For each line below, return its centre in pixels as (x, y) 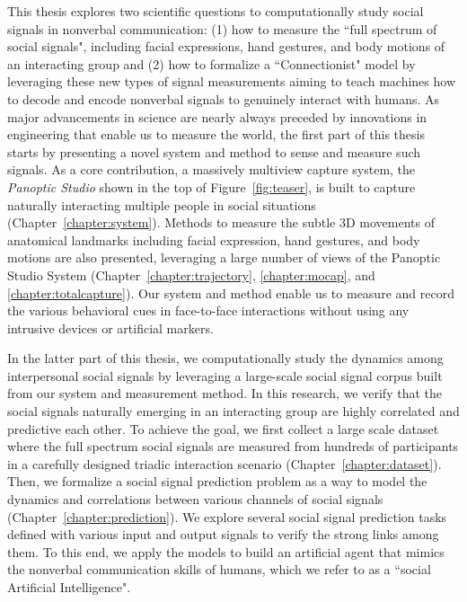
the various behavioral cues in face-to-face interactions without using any (208, 310)
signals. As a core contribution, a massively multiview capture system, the (211, 169)
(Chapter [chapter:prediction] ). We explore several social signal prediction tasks (227, 516)
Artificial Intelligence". (69, 587)
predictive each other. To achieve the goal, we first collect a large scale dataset (223, 428)
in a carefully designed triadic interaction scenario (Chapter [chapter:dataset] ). (225, 463)
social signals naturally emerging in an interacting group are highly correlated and (233, 411)
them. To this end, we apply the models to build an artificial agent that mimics (226, 551)
